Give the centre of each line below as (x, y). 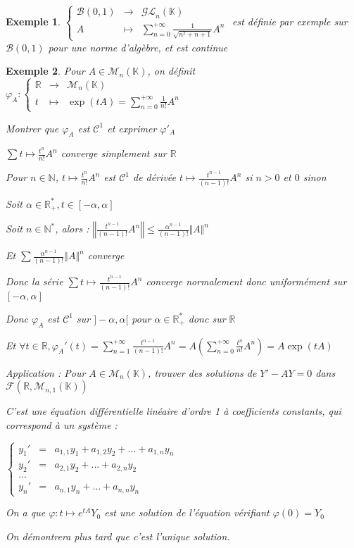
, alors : (72, 229)
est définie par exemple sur (290, 21)
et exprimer (132, 128)
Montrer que (32, 128)
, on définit (171, 71)
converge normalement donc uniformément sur (246, 281)
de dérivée (154, 177)
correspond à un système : (62, 424)
